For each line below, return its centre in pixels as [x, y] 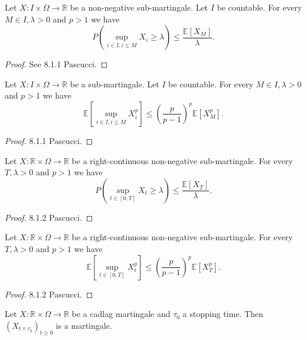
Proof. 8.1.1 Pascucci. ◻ [49, 140]
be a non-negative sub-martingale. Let [139, 7]
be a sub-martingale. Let [115, 84]
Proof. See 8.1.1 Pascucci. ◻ [56, 64]
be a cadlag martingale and [121, 314]
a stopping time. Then [223, 314]
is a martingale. [84, 325]
